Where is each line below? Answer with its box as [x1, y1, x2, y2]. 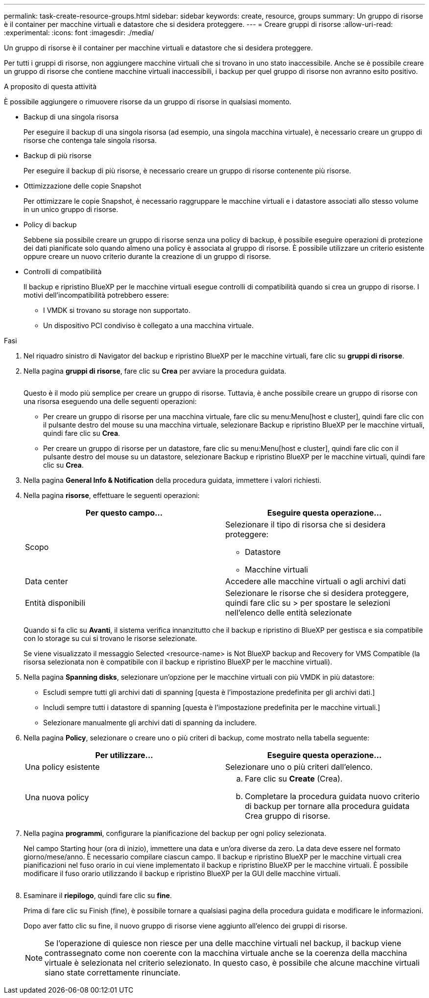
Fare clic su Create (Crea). [245, 774, 343, 784]
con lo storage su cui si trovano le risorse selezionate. [24, 634, 197, 642]
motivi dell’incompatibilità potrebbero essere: [24, 291, 169, 299]
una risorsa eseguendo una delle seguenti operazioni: [24, 397, 197, 405]
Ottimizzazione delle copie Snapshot [24, 182, 142, 190]
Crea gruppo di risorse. [245, 811, 331, 821]
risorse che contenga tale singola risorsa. [24, 136, 157, 144]
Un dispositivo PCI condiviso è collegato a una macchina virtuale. [43, 321, 254, 330]
